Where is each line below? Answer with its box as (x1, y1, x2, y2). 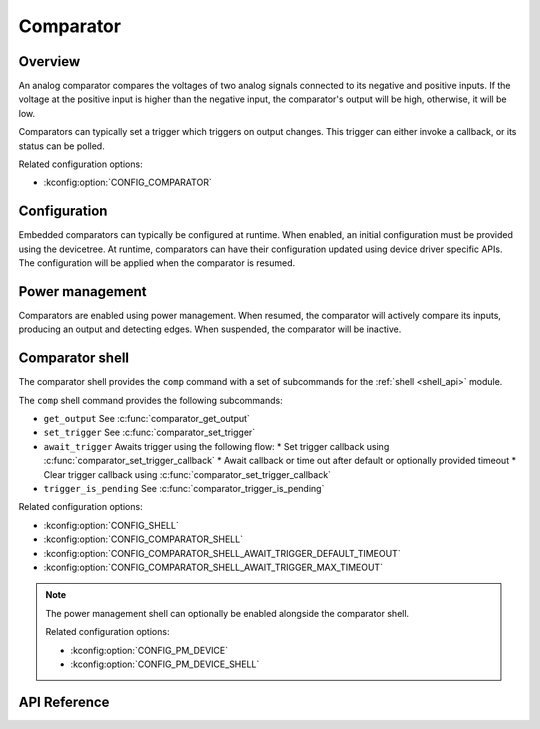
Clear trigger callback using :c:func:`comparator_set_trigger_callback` (43, 468, 332, 480)
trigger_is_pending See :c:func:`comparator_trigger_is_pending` (43, 483, 325, 495)
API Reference (18, 693, 110, 710)
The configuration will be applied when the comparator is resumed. (18, 257, 296, 269)
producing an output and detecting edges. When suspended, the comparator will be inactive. (18, 323, 402, 335)
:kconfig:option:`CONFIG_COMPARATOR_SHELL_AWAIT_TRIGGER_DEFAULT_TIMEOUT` (43, 547, 401, 559)
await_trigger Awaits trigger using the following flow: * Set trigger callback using (43, 440, 390, 452)
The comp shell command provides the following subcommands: (18, 394, 284, 406)
